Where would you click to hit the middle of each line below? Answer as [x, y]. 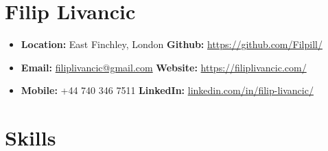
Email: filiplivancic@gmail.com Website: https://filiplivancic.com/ [164, 67]
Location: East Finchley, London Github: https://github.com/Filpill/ [172, 44]
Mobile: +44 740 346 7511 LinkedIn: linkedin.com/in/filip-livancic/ [167, 90]
